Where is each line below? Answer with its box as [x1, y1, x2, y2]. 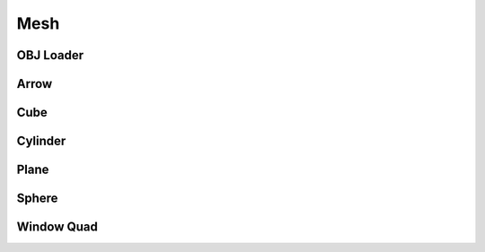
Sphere [16, 191, 58, 206]
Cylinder [16, 134, 66, 149]
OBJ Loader [16, 48, 84, 63]
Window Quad [16, 220, 99, 235]
